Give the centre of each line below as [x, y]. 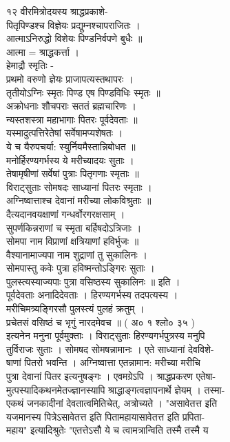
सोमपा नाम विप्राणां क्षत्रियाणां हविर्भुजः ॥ [73, 241]
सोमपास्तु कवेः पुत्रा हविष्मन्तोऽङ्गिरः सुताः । [81, 268]
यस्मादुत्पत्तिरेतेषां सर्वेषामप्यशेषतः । [65, 133]
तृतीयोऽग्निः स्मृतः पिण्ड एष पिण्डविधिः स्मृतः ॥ [83, 92]
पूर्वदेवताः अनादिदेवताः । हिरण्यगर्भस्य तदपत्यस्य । [92, 295]
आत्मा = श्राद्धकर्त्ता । [43, 51]
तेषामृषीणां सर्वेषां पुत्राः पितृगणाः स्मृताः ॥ [73, 173]
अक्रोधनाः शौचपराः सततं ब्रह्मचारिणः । [71, 106]
